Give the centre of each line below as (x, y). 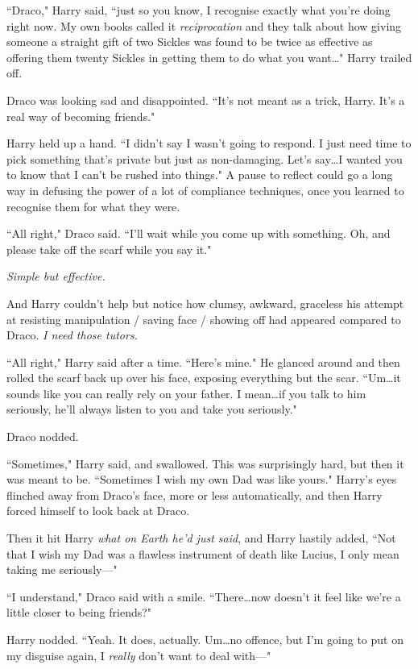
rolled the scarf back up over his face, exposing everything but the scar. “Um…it (204, 378)
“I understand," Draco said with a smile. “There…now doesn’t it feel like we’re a (204, 596)
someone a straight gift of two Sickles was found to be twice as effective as (190, 42)
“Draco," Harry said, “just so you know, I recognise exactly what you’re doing (199, 10)
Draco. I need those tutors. (72, 335)
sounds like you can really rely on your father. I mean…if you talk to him (186, 393)
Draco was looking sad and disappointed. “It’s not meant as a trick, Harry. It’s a (206, 100)
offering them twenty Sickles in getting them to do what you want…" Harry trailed (209, 57)
